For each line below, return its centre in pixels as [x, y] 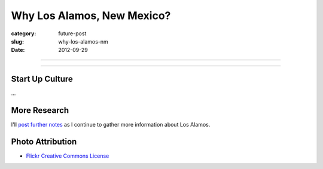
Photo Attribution [44, 141]
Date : [18, 50]
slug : [17, 41]
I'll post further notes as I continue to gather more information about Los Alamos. [111, 125]
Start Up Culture [42, 79]
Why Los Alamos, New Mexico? [91, 16]
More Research [40, 110]
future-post [72, 33]
